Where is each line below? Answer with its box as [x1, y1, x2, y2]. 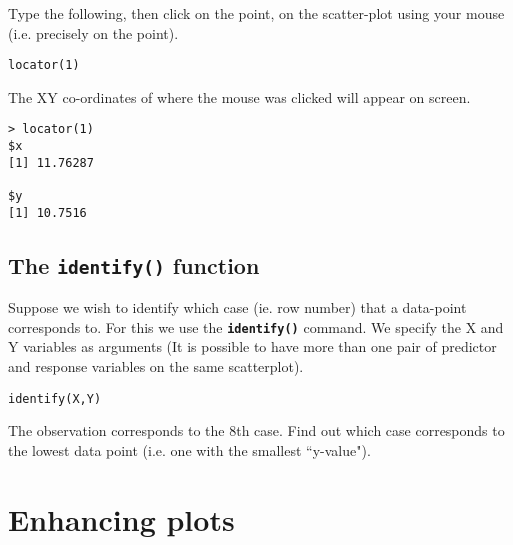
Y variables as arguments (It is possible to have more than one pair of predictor [8, 336, 497, 357]
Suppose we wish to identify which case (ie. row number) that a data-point [8, 297, 467, 318]
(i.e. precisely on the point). [8, 22, 179, 43]
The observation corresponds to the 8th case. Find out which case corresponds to [8, 420, 505, 441]
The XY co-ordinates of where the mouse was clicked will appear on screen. [8, 86, 471, 107]
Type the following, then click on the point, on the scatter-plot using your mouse [8, 3, 505, 23]
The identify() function [8, 249, 260, 280]
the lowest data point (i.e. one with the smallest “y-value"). [8, 439, 371, 460]
